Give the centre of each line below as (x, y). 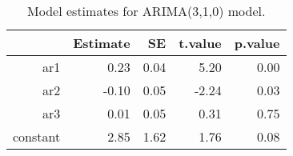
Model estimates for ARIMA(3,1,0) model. (146, 11)
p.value (257, 43)
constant (37, 136)
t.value (200, 43)
